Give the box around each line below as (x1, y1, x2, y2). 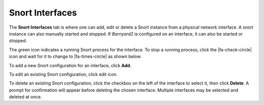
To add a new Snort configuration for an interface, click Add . (9, 62, 132, 68)
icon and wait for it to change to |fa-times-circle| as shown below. (9, 53, 142, 59)
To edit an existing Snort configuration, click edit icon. (9, 71, 118, 77)
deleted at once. (9, 94, 42, 100)
